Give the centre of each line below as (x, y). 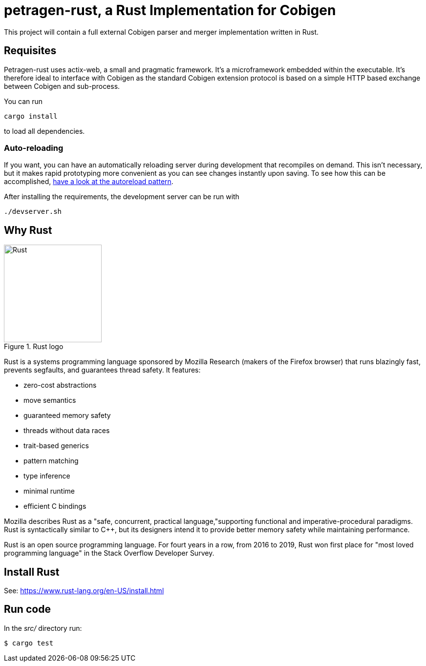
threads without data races (67, 431)
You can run (23, 101)
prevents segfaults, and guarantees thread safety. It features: (102, 370)
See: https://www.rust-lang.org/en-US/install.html (84, 591)
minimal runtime (49, 491)
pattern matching (51, 461)
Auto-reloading (34, 148)
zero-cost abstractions (60, 385)
